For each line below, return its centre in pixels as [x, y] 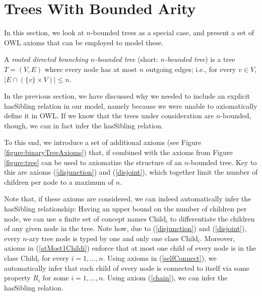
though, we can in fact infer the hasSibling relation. [84, 125]
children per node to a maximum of [59, 181]
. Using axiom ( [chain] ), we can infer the [165, 278]
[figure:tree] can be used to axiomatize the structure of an [93, 162]
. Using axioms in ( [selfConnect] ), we [160, 258]
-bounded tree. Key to [223, 162]
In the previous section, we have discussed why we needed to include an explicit [127, 96]
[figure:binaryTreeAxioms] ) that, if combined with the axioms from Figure [118, 152]
